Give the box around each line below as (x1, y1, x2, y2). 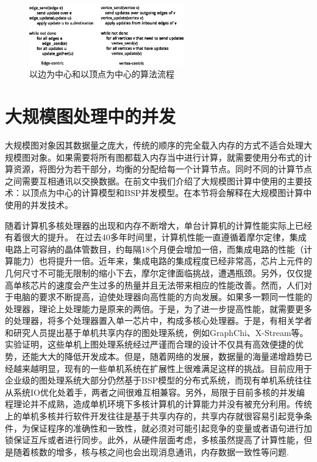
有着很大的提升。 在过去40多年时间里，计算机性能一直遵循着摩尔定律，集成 (5, 231, 307, 243)
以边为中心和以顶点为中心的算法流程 (29, 68, 174, 80)
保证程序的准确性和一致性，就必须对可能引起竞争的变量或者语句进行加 (30, 421, 312, 434)
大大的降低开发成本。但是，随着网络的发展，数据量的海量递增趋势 (38, 350, 304, 363)
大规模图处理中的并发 (5, 103, 176, 128)
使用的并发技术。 (5, 198, 73, 211)
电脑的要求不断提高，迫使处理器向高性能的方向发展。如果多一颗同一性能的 (13, 290, 312, 303)
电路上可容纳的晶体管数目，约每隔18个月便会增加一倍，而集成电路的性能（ (5, 242, 304, 255)
